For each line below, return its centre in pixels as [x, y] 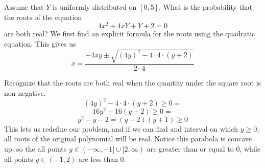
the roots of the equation [43, 17]
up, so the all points [35, 149]
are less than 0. [102, 159]
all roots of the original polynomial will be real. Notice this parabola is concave [128, 139]
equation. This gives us [40, 43]
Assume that [24, 7]
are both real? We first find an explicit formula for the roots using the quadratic [130, 34]
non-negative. [25, 92]
